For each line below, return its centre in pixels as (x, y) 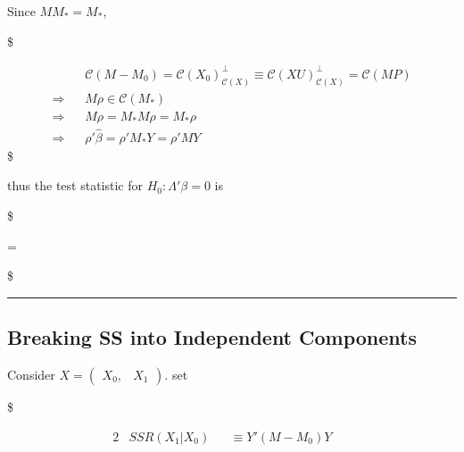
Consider (31, 375)
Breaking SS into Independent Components (212, 337)
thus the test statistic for (75, 185)
